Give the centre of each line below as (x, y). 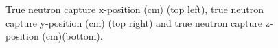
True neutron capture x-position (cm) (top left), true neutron (135, 9)
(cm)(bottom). (72, 36)
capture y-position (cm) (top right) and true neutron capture (134, 22)
